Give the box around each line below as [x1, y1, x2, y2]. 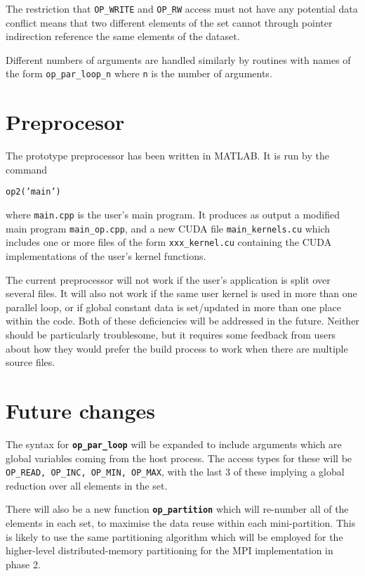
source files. [6, 355, 55, 369]
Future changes [6, 395, 156, 424]
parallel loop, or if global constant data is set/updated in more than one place [6, 299, 341, 314]
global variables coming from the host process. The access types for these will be [6, 450, 352, 465]
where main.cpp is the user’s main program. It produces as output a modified [6, 207, 340, 222]
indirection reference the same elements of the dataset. [6, 29, 240, 44]
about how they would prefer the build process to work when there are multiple [6, 341, 348, 355]
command [6, 162, 48, 176]
